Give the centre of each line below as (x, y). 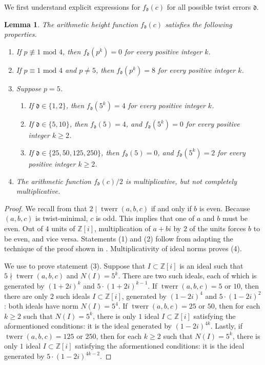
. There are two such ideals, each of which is (187, 276)
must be (235, 218)
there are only (26, 296)
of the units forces (218, 228)
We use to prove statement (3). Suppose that (75, 265)
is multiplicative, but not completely (181, 181)
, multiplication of (123, 228)
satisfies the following (199, 24)
